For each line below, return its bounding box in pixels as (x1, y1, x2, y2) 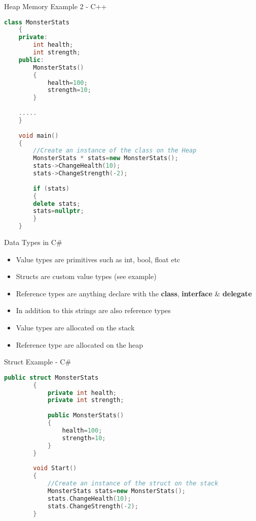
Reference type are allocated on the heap (16, 339, 143, 350)
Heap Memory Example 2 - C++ (4, 1, 107, 11)
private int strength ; (47, 396, 124, 404)
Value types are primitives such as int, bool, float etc (16, 254, 180, 264)
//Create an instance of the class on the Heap (33, 147, 197, 155)
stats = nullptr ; (33, 207, 84, 215)
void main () (18, 132, 59, 139)
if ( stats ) (33, 185, 69, 192)
